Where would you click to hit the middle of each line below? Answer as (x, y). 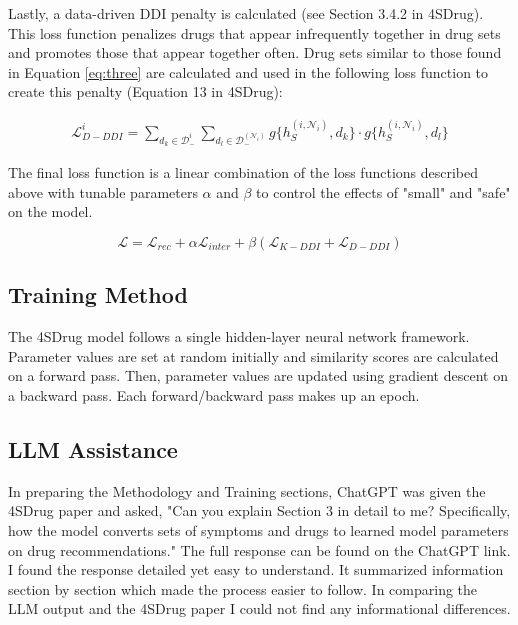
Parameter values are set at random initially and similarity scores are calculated (253, 355)
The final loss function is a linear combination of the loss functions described (243, 172)
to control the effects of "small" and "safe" (383, 191)
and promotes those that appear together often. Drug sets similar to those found (255, 52)
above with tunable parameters (103, 191)
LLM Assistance (93, 448)
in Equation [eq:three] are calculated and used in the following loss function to (248, 71)
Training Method (98, 294)
